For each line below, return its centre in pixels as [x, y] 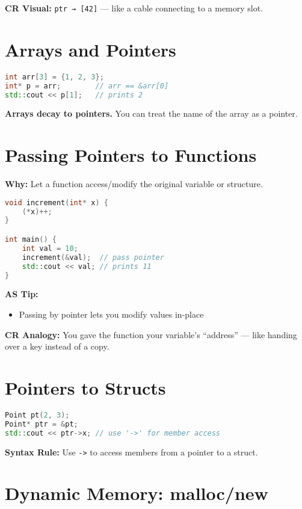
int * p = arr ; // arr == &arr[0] [87, 86]
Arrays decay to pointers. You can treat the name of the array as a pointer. [151, 113]
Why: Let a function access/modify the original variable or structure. [134, 184]
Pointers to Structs [85, 387]
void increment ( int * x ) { [57, 202]
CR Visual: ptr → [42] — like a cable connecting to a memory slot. [134, 8]
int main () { [31, 239]
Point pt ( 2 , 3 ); [37, 415]
